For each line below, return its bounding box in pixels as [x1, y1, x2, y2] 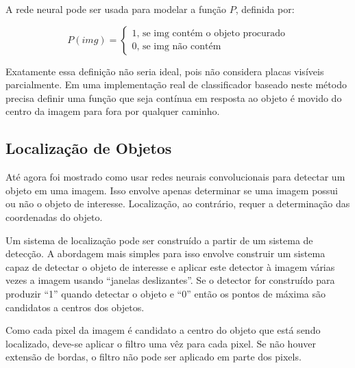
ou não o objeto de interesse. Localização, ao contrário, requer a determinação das [5, 196, 350, 211]
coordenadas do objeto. [5, 209, 103, 224]
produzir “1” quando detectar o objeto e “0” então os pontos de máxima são [5, 286, 326, 300]
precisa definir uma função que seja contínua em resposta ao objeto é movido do [5, 90, 342, 105]
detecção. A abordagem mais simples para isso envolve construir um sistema [5, 246, 326, 261]
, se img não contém [136, 42, 221, 52]
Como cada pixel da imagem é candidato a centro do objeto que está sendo [5, 323, 321, 337]
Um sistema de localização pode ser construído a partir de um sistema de [5, 233, 313, 247]
